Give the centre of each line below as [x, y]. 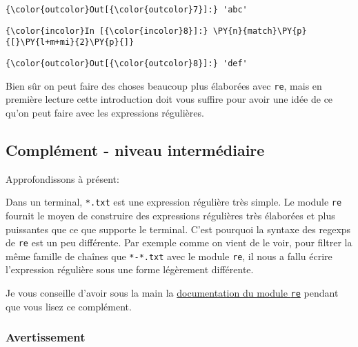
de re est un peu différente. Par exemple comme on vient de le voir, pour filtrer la [179, 242]
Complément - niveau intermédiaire [135, 149]
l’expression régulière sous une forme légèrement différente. [130, 269]
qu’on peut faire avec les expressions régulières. [105, 112]
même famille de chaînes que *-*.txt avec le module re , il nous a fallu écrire [169, 256]
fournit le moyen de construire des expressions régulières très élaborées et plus [170, 215]
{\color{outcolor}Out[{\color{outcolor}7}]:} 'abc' [127, 10]
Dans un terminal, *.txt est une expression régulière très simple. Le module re [174, 202]
